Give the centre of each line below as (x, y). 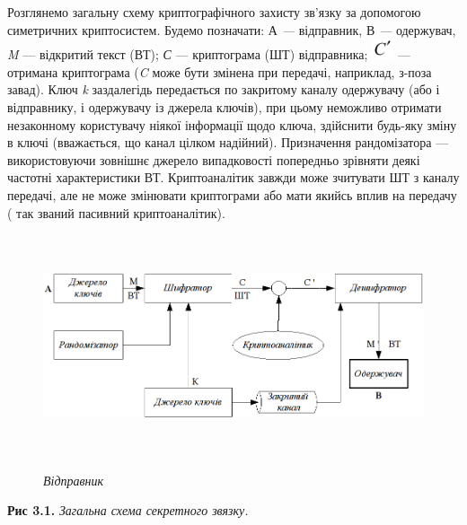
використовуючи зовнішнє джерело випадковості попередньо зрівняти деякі (214, 159)
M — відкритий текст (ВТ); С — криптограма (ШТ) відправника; (188, 54)
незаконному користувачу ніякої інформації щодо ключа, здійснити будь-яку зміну (232, 124)
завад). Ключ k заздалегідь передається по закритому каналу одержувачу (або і (224, 89)
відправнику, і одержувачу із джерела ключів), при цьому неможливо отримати (225, 106)
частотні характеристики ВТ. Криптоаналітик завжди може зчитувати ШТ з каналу (233, 177)
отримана (33, 71)
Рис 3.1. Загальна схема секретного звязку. (128, 510)
